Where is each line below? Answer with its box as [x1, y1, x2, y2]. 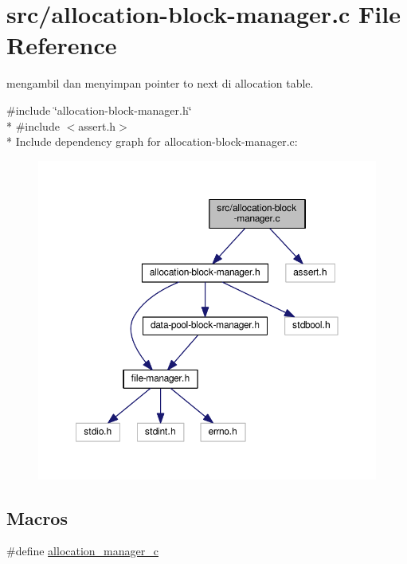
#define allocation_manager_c [6, 542, 158, 559]
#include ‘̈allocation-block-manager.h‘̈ [6, 101, 192, 118]
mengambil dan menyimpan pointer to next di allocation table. [6, 75, 314, 92]
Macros [6, 505, 68, 530]
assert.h [78, 117, 116, 134]
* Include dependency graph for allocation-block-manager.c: [6, 133, 298, 150]
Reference [6, 29, 117, 61]
